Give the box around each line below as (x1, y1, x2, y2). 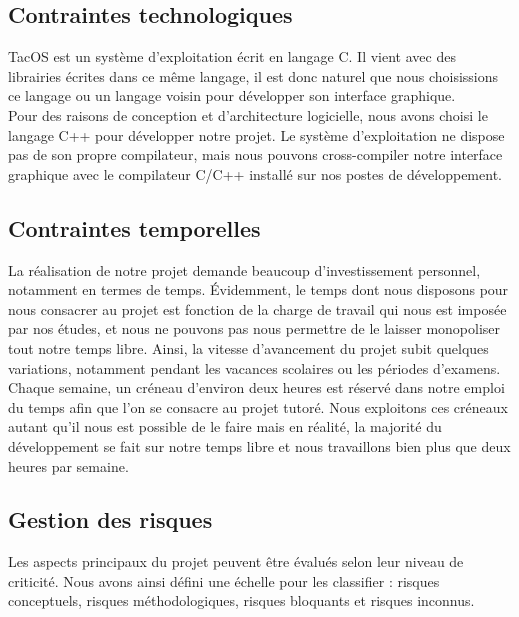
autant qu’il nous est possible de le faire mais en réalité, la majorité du (8, 416, 442, 437)
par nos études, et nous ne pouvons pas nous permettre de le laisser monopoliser (8, 318, 501, 339)
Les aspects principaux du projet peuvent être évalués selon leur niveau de (8, 551, 464, 572)
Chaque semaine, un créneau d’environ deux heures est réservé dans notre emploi (8, 377, 505, 398)
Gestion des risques (8, 504, 213, 535)
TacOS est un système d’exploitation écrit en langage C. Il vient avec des (8, 46, 456, 67)
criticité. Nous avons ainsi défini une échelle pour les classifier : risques (8, 570, 440, 591)
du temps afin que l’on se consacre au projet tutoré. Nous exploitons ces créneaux (8, 396, 508, 417)
